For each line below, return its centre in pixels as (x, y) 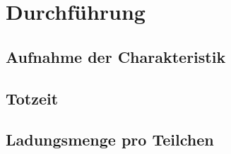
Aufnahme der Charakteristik (116, 56)
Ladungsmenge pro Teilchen (110, 140)
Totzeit (32, 98)
